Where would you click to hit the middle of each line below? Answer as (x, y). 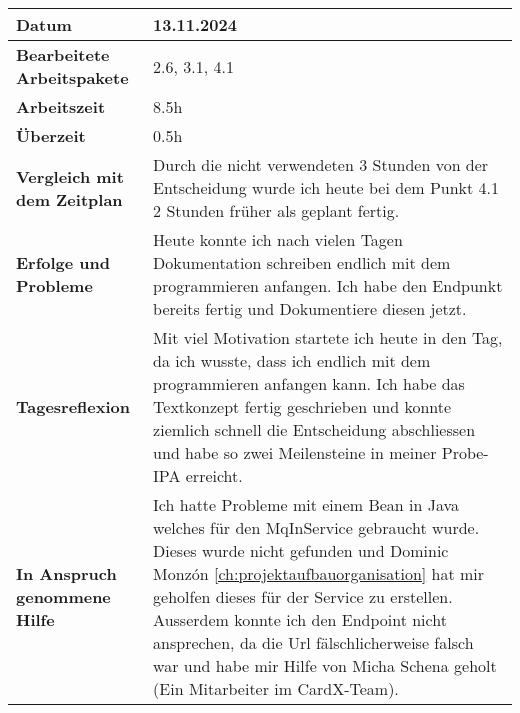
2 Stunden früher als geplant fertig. (276, 210)
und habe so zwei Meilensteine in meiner (295, 452)
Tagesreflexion (73, 406)
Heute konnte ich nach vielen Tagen (278, 239)
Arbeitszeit (61, 106)
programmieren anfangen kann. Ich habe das (309, 383)
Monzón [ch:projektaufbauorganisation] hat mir (319, 573)
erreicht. (214, 475)
